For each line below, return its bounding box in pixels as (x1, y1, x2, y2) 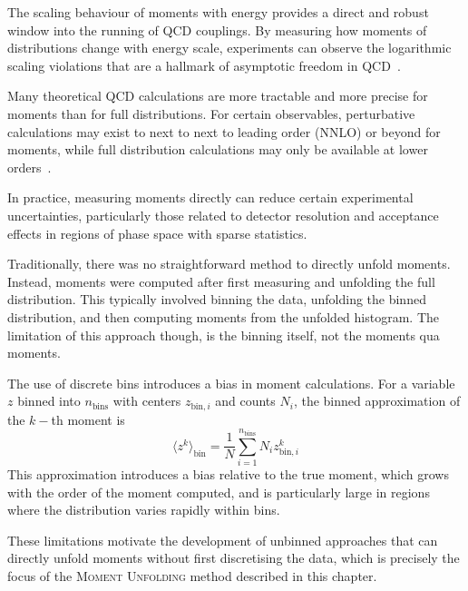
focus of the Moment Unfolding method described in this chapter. (7, 566, 377, 586)
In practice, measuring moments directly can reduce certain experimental (7, 188, 414, 207)
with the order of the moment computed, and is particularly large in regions (7, 482, 430, 501)
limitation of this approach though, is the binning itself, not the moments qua (7, 325, 440, 344)
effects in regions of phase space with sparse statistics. (7, 223, 307, 242)
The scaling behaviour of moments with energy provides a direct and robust (7, 3, 429, 21)
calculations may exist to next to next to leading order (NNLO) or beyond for (7, 122, 441, 141)
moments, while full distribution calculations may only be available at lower (7, 140, 428, 159)
